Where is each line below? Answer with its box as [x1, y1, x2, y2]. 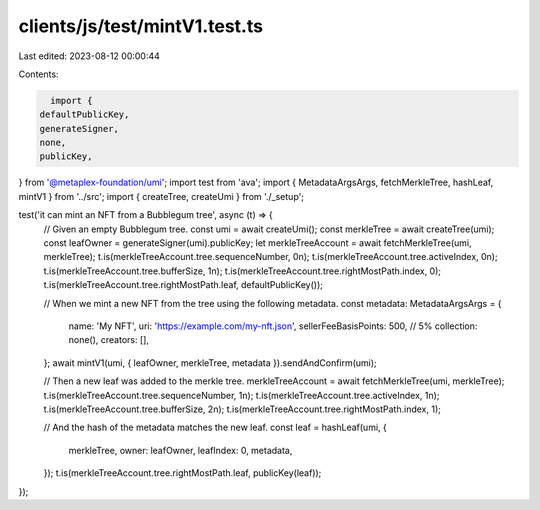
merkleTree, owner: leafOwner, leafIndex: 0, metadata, [68, 444, 293, 456]
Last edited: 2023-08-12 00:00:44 [18, 50, 160, 62]
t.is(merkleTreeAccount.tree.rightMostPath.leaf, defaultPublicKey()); [43, 279, 324, 291]
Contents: [18, 68, 59, 80]
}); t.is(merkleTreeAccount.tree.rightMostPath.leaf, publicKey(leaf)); [43, 467, 322, 479]
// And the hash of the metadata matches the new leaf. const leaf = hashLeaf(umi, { [43, 421, 387, 434]
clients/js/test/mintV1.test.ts [18, 15, 264, 37]
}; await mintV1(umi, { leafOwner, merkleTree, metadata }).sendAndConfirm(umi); [43, 356, 377, 369]
